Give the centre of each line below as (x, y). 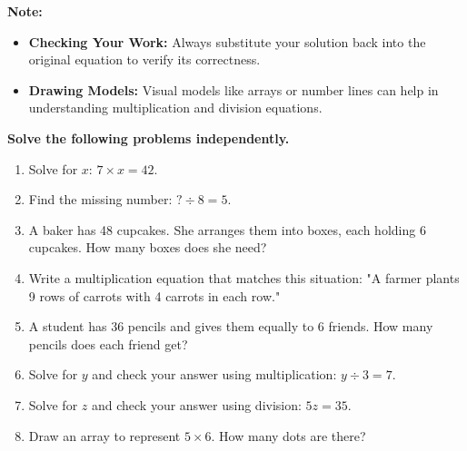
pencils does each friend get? (108, 343)
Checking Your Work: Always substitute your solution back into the (227, 41)
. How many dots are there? (288, 435)
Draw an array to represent (104, 435)
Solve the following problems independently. (149, 137)
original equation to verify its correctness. (144, 59)
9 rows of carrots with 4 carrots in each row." (154, 295)
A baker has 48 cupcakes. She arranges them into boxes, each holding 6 (227, 229)
